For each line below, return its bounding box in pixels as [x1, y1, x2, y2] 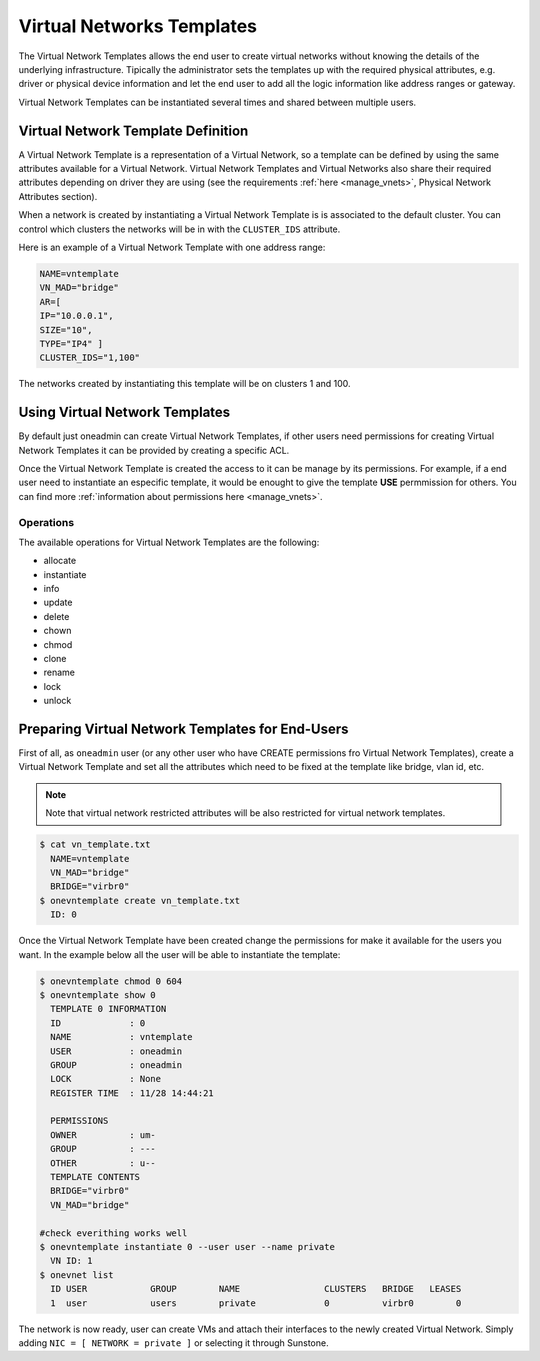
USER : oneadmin [50, 1045, 183, 1057]
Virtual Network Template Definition [18, 122, 249, 139]
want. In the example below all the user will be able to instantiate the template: [18, 948, 341, 960]
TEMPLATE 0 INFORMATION [50, 1003, 167, 1015]
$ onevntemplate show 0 [39, 989, 157, 1000]
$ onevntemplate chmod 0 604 [39, 975, 183, 987]
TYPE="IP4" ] [39, 338, 104, 349]
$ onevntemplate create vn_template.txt [39, 895, 240, 906]
